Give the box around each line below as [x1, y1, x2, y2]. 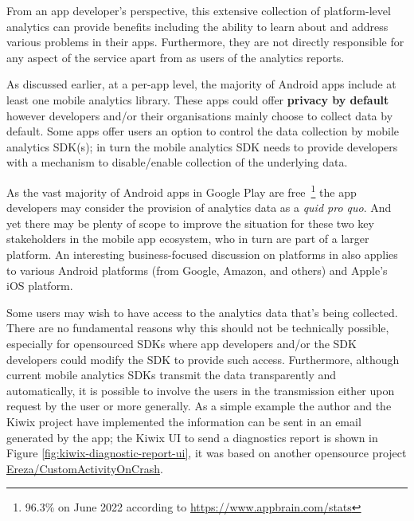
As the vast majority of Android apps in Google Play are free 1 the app [6, 181, 357, 200]
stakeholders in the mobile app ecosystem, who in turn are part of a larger [6, 230, 369, 247]
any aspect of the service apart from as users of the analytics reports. [6, 49, 345, 65]
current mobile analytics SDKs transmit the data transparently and [6, 366, 337, 383]
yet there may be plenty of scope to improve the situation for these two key [6, 214, 374, 231]
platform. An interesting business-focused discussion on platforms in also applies [6, 245, 398, 262]
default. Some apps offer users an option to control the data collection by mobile [6, 123, 400, 139]
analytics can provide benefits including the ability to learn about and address [6, 18, 389, 34]
